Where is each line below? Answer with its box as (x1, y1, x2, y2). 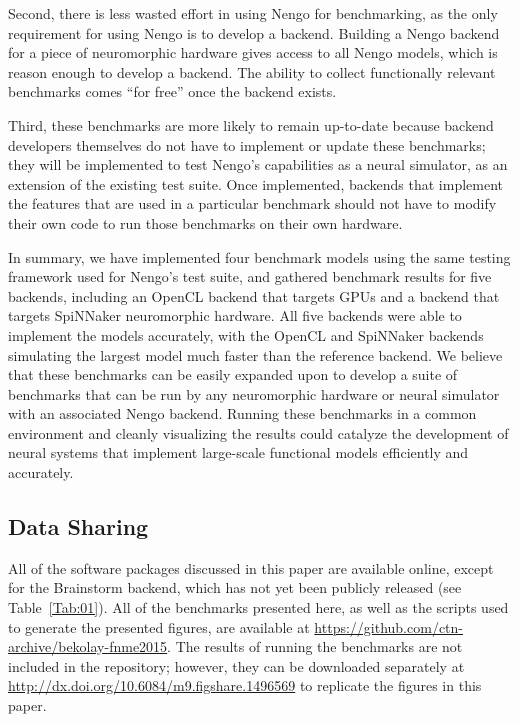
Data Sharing (8, 511, 149, 542)
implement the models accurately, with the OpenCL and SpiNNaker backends (8, 324, 484, 345)
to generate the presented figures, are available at (8, 616, 310, 637)
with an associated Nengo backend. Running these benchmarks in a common (8, 403, 477, 424)
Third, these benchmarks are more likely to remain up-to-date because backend (8, 114, 494, 135)
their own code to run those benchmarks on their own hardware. (8, 212, 403, 233)
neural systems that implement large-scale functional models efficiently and (8, 442, 469, 463)
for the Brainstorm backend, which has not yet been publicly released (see (8, 577, 462, 598)
